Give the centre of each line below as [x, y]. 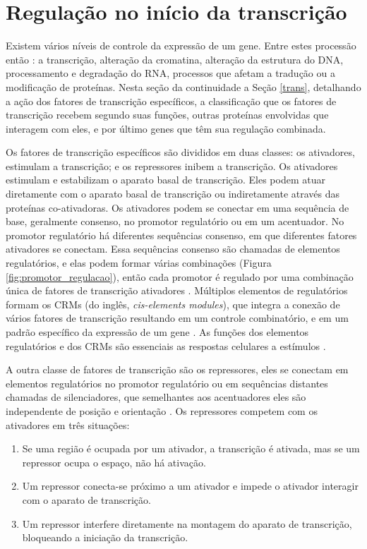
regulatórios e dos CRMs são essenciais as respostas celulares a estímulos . [166, 345]
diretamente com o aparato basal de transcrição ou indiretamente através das [173, 194]
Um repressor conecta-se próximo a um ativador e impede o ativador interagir [190, 486]
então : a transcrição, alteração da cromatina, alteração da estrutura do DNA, [175, 59]
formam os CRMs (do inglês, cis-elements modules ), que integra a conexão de [173, 304]
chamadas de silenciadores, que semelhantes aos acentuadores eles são [156, 397]
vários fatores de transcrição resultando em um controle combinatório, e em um [177, 318]
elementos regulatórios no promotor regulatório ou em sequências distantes [167, 383]
